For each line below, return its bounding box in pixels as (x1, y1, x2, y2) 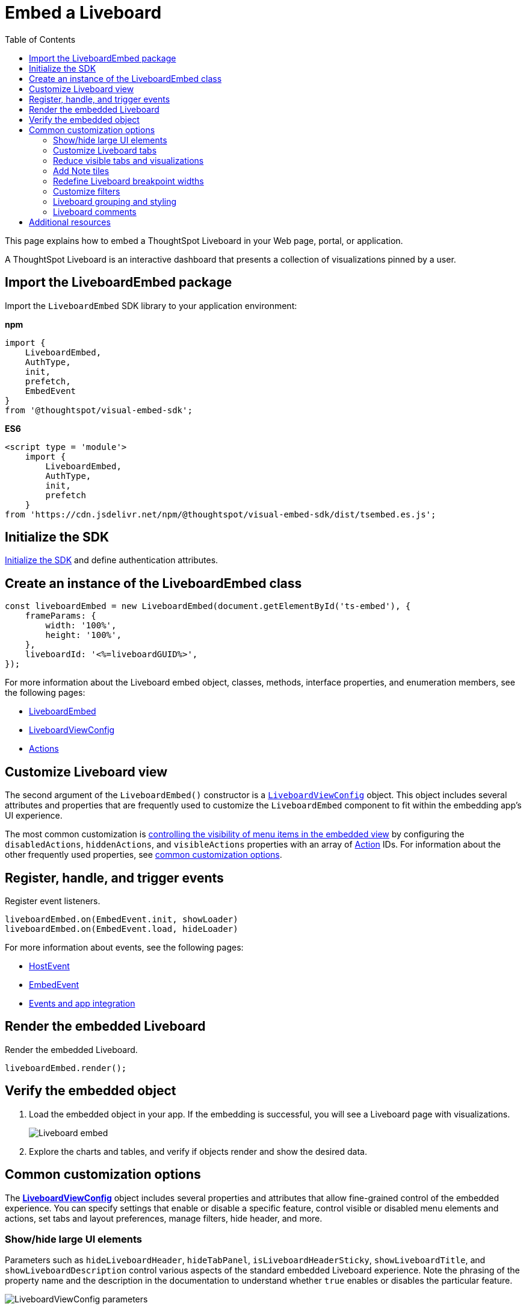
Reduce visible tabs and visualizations (53, 155, 204, 166)
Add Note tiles (53, 165, 110, 176)
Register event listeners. (5, 895, 101, 906)
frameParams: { (25, 611, 96, 621)
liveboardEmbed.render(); (5, 1063, 127, 1073)
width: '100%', (45, 620, 117, 631)
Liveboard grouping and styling (53, 196, 177, 207)
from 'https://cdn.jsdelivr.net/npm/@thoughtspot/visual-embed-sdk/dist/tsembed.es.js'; (5, 509, 436, 519)
